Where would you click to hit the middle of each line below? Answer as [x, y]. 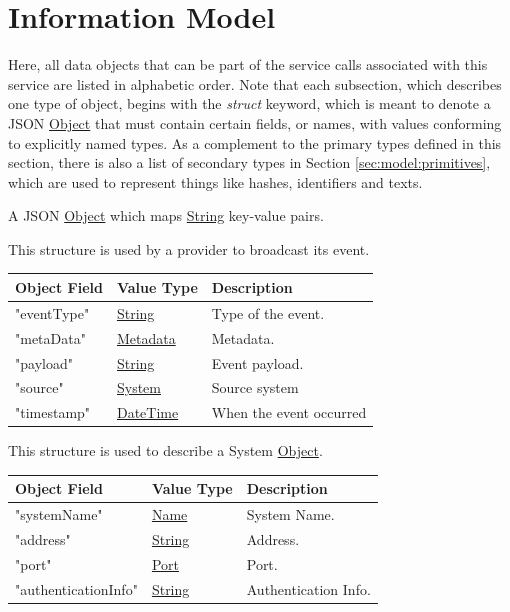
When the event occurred [289, 412]
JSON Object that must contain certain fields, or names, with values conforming [255, 122]
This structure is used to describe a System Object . [165, 450]
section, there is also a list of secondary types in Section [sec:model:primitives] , [249, 162]
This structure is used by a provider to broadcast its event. [189, 248]
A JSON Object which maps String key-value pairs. [166, 215]
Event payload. [257, 362]
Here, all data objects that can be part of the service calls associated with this [248, 64]
